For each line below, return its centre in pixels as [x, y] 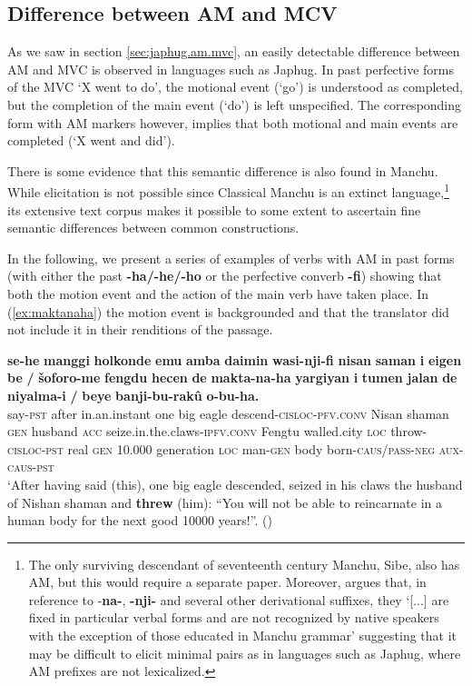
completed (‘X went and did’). [91, 140]
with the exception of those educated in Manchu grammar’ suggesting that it [243, 636]
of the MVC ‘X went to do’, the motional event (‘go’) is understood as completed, [235, 87]
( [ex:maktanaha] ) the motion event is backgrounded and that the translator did [228, 311]
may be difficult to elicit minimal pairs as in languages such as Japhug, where [245, 653]
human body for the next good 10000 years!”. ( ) [140, 520]
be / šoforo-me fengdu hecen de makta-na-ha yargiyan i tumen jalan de [232, 378]
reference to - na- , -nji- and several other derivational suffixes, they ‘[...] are [239, 599]
